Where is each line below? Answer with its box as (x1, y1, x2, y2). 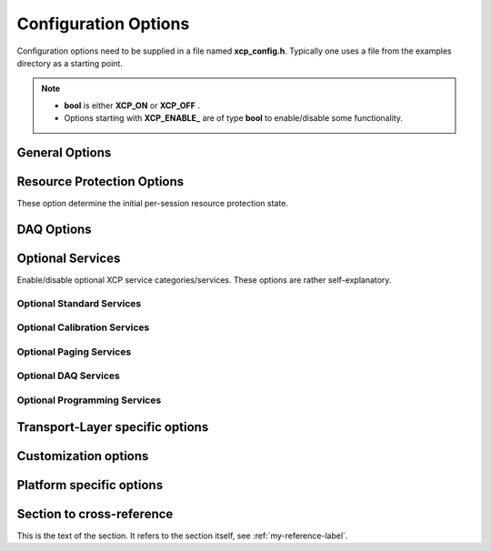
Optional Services (16, 250, 121, 265)
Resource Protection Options (16, 174, 185, 189)
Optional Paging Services (16, 346, 132, 358)
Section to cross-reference (16, 506, 174, 522)
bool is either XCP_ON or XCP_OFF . (64, 100, 200, 111)
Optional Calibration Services (16, 321, 150, 334)
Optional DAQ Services (16, 369, 120, 382)
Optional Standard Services (16, 296, 142, 309)
